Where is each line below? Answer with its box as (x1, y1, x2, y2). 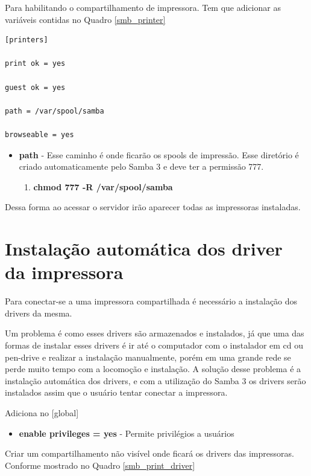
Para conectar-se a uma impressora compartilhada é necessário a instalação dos (5, 295, 298, 307)
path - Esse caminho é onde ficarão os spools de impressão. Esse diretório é (19, 148, 299, 161)
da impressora (5, 260, 124, 285)
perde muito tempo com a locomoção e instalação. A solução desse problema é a (5, 362, 301, 375)
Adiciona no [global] (5, 406, 79, 419)
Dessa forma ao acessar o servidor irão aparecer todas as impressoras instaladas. (5, 201, 301, 213)
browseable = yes (5, 130, 74, 139)
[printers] (5, 36, 48, 45)
